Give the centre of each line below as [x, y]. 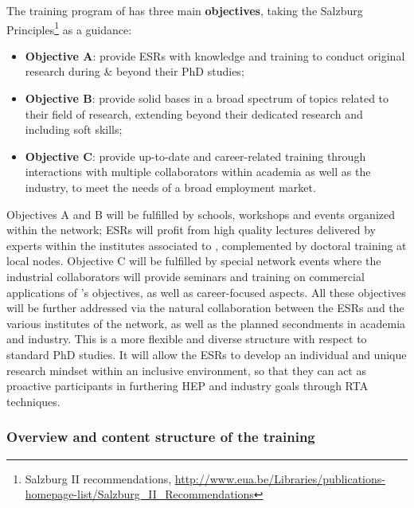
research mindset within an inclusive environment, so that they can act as [186, 370]
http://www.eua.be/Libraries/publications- [280, 478]
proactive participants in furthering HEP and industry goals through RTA [187, 386]
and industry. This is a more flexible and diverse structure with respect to [187, 339]
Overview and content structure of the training [161, 437]
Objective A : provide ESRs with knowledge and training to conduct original [215, 55]
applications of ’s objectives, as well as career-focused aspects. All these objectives [206, 292]
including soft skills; [74, 129]
